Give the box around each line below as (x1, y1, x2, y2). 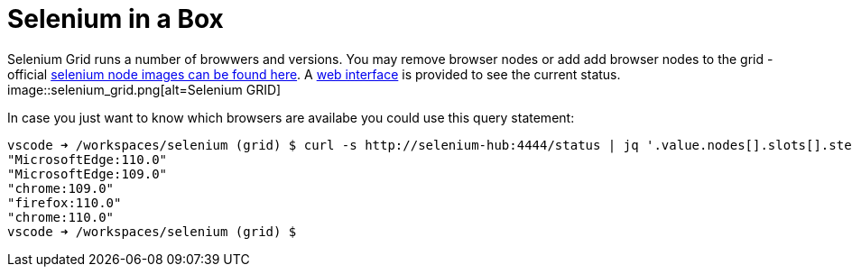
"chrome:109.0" (7, 180, 115, 196)
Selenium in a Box (7, 4, 224, 34)
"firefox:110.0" (7, 195, 122, 210)
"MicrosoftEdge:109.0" (7, 166, 168, 181)
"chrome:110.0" (7, 209, 115, 224)
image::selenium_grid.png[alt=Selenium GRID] (7, 81, 282, 97)
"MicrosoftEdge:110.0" (7, 151, 168, 167)
